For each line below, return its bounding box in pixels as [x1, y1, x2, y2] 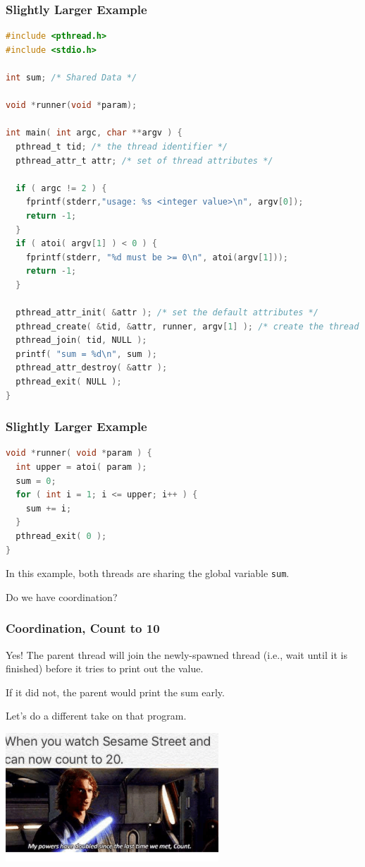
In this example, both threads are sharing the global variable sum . [6, 566, 290, 581]
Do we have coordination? [6, 589, 118, 604]
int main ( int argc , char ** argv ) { [6, 128, 182, 138]
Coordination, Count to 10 [6, 619, 160, 637]
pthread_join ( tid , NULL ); [16, 335, 147, 346]
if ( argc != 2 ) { [16, 183, 107, 193]
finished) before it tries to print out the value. [6, 661, 204, 676]
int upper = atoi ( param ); [16, 462, 147, 473]
